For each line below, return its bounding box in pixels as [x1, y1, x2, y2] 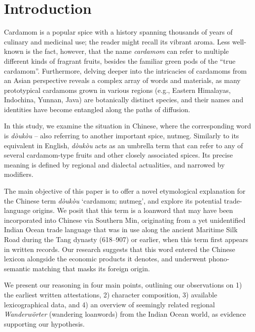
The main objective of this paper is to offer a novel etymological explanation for [4, 186, 246, 196]
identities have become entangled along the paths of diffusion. [4, 104, 190, 114]
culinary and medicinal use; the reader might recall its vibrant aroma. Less [4, 36, 230, 46]
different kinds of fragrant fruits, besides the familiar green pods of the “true [4, 55, 236, 66]
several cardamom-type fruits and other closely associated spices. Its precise [4, 150, 233, 160]
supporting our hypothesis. [4, 318, 85, 329]
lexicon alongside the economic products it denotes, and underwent [4, 253, 207, 264]
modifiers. [4, 169, 34, 179]
